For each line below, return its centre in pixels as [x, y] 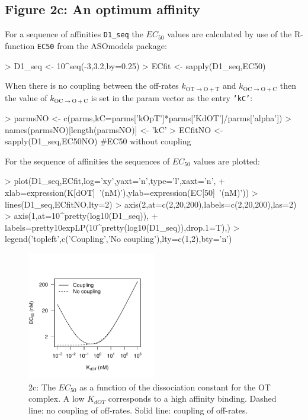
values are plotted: [227, 161]
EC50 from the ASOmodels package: [102, 45]
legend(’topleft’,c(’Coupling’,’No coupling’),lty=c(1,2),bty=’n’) [118, 239]
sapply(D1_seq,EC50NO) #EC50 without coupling [98, 141]
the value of [26, 97]
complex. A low [57, 398]
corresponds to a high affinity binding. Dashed [192, 398]
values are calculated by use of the [230, 34]
